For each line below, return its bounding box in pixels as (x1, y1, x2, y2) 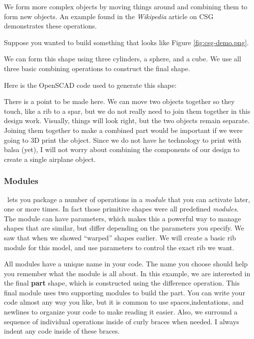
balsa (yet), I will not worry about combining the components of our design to (4, 144, 240, 155)
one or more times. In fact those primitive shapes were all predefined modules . (4, 204, 239, 214)
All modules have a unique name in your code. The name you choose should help (4, 259, 248, 269)
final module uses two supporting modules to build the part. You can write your (4, 287, 245, 297)
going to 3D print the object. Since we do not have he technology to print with (4, 134, 241, 145)
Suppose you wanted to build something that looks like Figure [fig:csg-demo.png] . (4, 37, 249, 47)
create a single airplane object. (4, 154, 96, 164)
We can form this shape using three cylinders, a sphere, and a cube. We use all (4, 53, 241, 64)
